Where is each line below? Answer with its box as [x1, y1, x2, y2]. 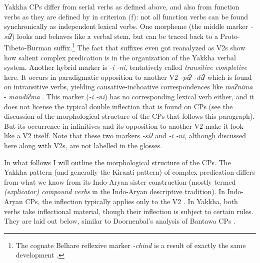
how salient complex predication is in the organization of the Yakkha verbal [4, 52, 236, 62]
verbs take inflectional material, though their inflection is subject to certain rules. [4, 206, 253, 216]
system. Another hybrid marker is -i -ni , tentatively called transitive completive [4, 62, 247, 72]
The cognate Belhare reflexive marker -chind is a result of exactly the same [15, 240, 246, 250]
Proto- [220, 30, 240, 41]
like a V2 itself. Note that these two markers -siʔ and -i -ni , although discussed [4, 130, 246, 141]
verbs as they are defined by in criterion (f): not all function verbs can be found [4, 11, 248, 21]
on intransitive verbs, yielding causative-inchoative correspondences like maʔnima [4, 81, 253, 92]
